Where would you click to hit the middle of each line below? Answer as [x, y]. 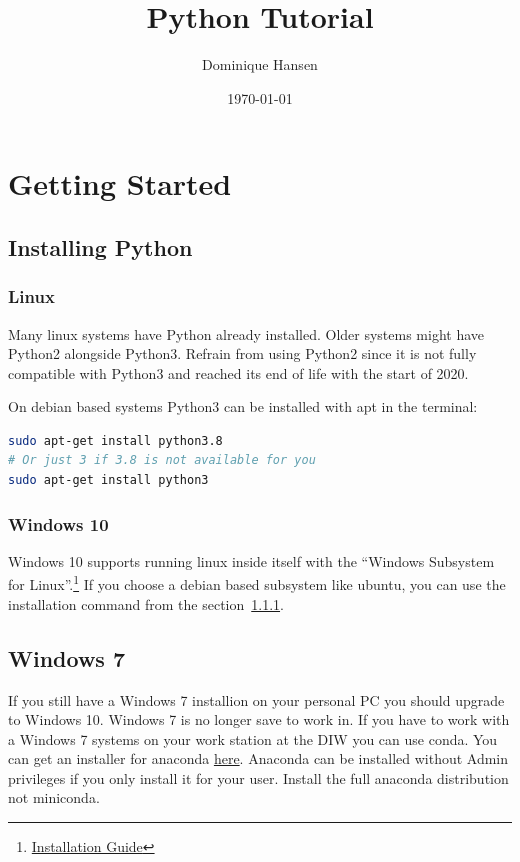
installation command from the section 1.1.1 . [146, 603]
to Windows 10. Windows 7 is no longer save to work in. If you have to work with [259, 719]
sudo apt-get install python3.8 [115, 440]
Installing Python [100, 246]
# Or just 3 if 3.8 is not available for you [162, 460]
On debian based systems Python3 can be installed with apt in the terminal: [243, 406]
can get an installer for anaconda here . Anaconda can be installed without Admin [258, 758]
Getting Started [120, 183]
